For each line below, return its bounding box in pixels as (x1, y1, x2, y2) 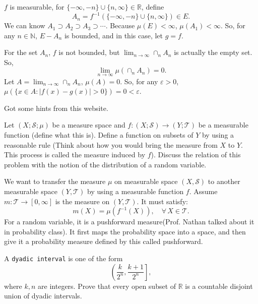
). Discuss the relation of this (151, 149, 241, 160)
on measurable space (114, 176, 178, 187)
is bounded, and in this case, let (64, 30, 163, 40)
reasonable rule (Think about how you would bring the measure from (4, 139, 218, 150)
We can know (4, 20, 45, 31)
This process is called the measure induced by (4, 149, 146, 160)
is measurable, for (10, 2, 64, 12)
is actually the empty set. (174, 47, 252, 57)
